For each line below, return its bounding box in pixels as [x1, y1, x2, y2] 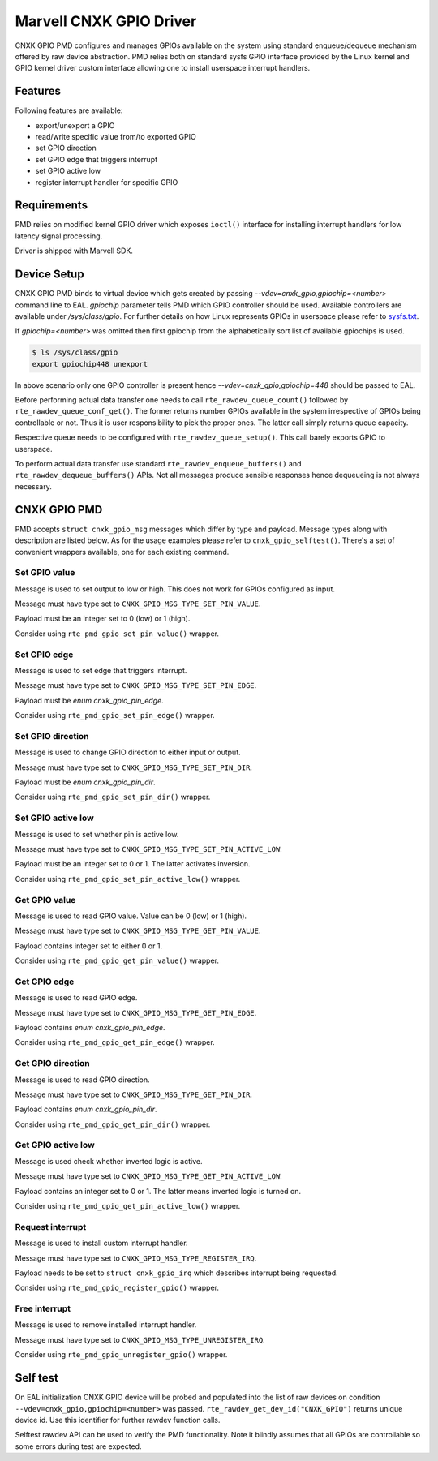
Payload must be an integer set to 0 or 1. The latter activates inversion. [15, 859, 251, 869]
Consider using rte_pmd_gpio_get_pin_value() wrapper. [15, 956, 219, 965]
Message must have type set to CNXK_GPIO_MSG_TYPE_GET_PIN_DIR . [15, 1089, 253, 1099]
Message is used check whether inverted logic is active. [15, 1156, 203, 1166]
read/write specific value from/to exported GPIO [35, 132, 196, 142]
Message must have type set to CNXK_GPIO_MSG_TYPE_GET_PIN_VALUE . [15, 926, 261, 936]
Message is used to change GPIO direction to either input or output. [15, 747, 241, 758]
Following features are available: [15, 105, 123, 115]
